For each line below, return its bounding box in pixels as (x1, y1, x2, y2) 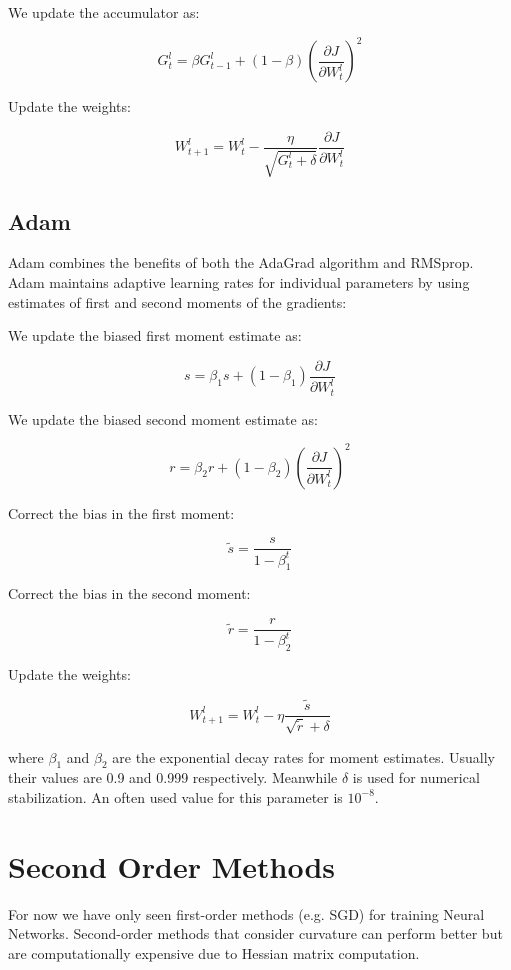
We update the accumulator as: (8, 2, 200, 22)
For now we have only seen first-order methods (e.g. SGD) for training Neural (8, 903, 485, 924)
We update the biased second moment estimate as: (8, 408, 318, 429)
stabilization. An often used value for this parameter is (8, 786, 343, 807)
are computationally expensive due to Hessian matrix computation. (8, 942, 420, 963)
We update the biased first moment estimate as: (8, 325, 302, 346)
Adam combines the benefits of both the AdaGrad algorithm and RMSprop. (8, 252, 474, 273)
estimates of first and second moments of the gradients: (8, 291, 347, 312)
